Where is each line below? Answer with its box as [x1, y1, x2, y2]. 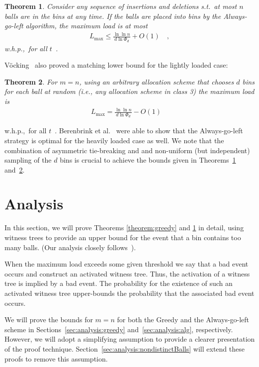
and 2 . [4, 164, 25, 175]
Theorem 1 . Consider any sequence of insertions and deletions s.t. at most [4, 1, 237, 11]
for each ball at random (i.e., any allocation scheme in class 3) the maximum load [4, 86, 255, 96]
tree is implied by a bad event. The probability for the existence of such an [4, 278, 233, 288]
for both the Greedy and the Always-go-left [117, 314, 250, 325]
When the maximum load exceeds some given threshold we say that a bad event [4, 259, 249, 269]
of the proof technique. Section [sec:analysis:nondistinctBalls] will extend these [4, 343, 245, 354]
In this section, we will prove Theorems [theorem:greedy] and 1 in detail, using [4, 222, 244, 233]
